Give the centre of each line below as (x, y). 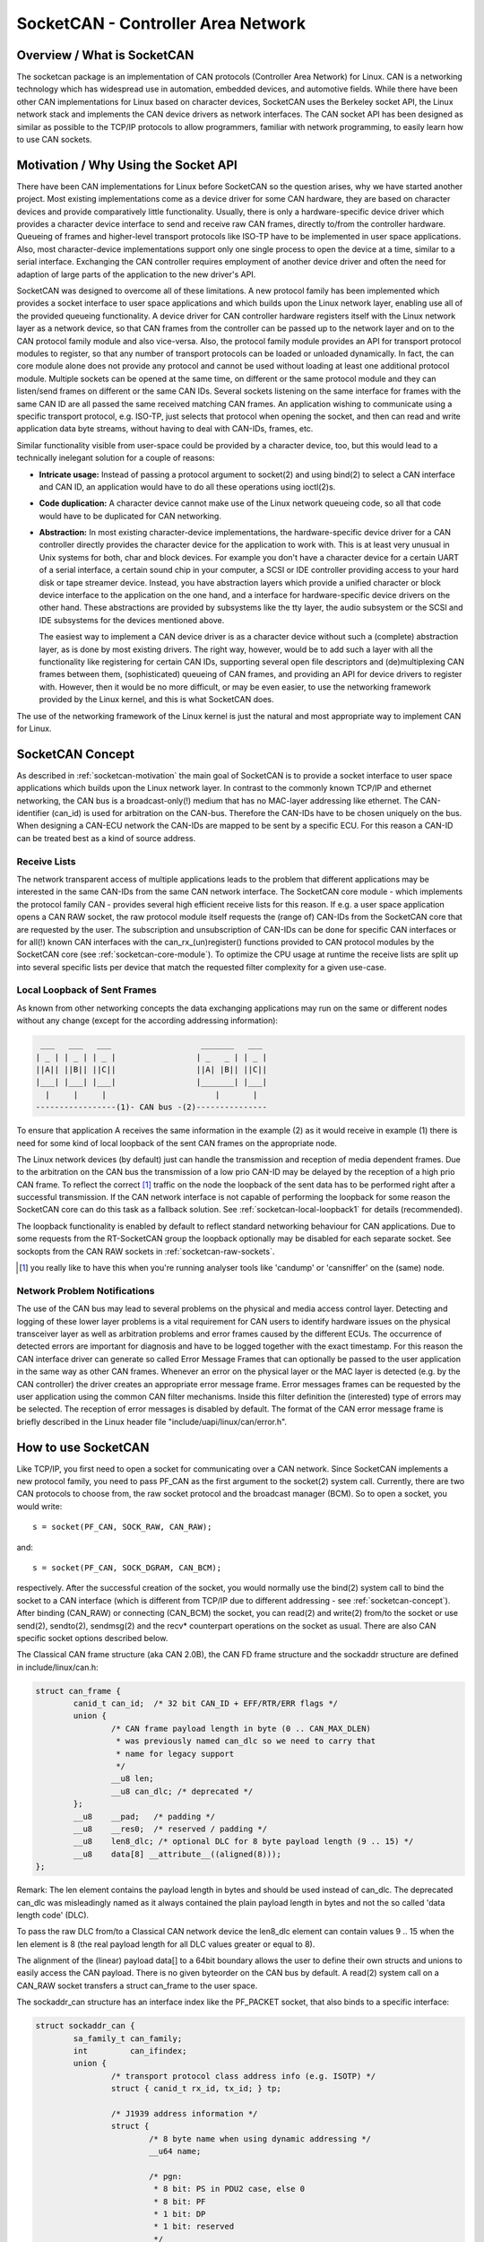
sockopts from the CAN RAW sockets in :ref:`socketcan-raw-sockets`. (146, 1251)
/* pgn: (165, 2176)
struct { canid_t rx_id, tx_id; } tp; (196, 2089)
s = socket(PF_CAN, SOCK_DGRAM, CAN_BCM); (127, 1568)
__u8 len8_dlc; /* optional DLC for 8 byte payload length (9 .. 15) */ (243, 1842)
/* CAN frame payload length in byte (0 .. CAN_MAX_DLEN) (241, 1728)
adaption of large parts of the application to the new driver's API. (136, 274)
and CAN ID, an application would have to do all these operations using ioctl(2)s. (187, 487)
